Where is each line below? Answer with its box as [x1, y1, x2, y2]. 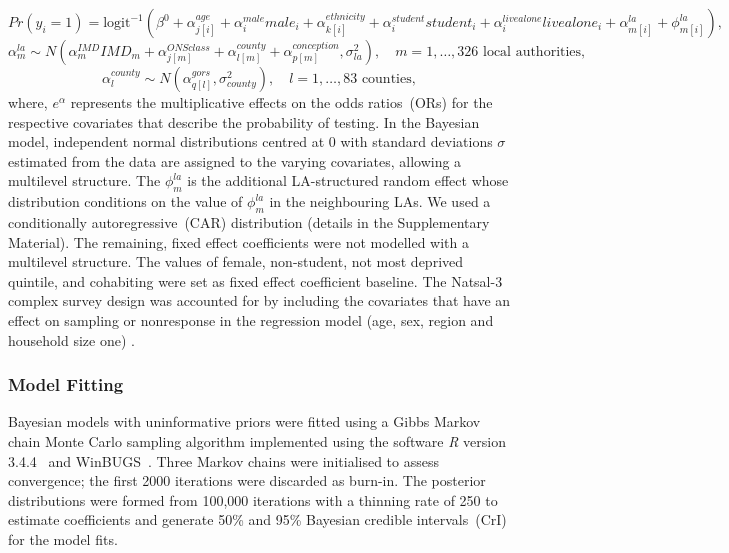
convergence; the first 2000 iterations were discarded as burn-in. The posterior [8, 470, 486, 491]
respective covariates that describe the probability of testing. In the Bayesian [8, 111, 480, 132]
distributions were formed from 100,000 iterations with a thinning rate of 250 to [8, 489, 498, 510]
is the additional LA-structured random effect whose [187, 170, 509, 191]
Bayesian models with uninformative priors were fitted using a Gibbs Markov [8, 411, 481, 432]
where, [8, 92, 48, 112]
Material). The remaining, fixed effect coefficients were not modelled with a [8, 231, 469, 252]
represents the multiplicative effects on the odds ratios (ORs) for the [70, 92, 493, 112]
